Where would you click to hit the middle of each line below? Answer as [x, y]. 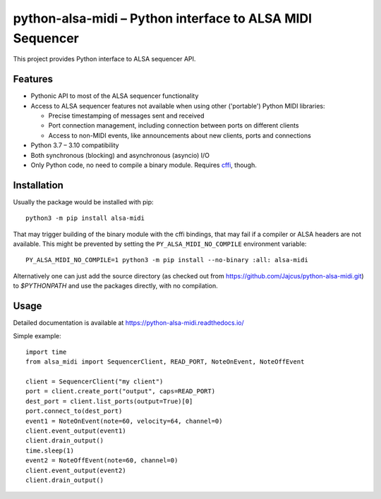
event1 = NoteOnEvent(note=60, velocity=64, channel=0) [124, 421]
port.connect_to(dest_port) [74, 411]
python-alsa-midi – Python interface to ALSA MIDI [163, 18]
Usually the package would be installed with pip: [84, 202]
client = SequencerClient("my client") [95, 382]
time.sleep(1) [50, 450]
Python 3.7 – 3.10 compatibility [75, 145]
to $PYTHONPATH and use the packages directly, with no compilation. [115, 286]
